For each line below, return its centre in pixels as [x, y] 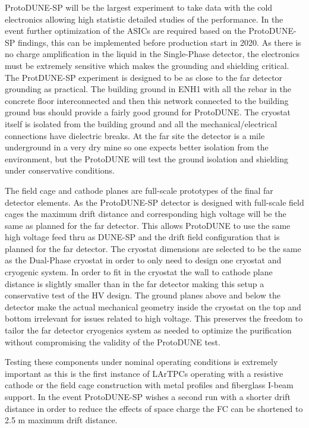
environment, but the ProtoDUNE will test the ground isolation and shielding [146, 158]
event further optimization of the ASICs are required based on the [125, 31]
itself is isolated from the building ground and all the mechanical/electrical [141, 123]
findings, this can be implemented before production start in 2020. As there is [159, 42]
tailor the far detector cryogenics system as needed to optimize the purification [148, 330]
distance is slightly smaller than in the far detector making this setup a [135, 283]
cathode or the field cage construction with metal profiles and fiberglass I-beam [149, 385]
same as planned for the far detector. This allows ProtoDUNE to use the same [148, 225]
